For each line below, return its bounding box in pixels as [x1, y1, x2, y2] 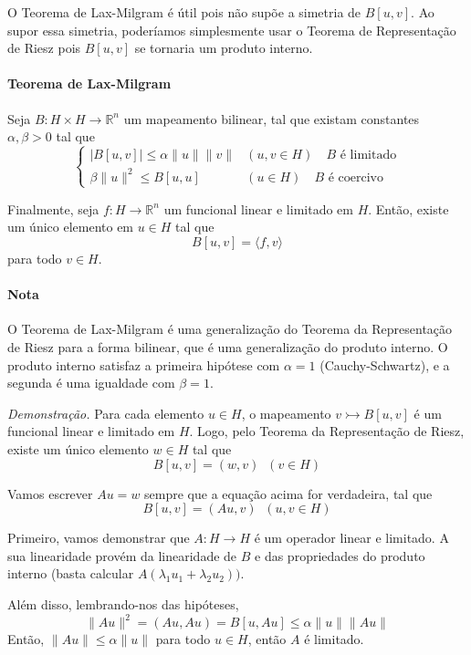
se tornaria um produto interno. [134, 38, 313, 57]
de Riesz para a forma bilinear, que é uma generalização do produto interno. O [7, 338, 448, 356]
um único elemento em [7, 217, 134, 236]
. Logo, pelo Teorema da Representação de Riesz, [189, 421, 465, 441]
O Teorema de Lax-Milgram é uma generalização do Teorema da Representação [7, 319, 453, 338]
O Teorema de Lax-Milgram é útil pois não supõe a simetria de [7, 3, 361, 21]
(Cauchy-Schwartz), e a [319, 355, 450, 374]
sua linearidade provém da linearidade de [7, 546, 237, 565]
